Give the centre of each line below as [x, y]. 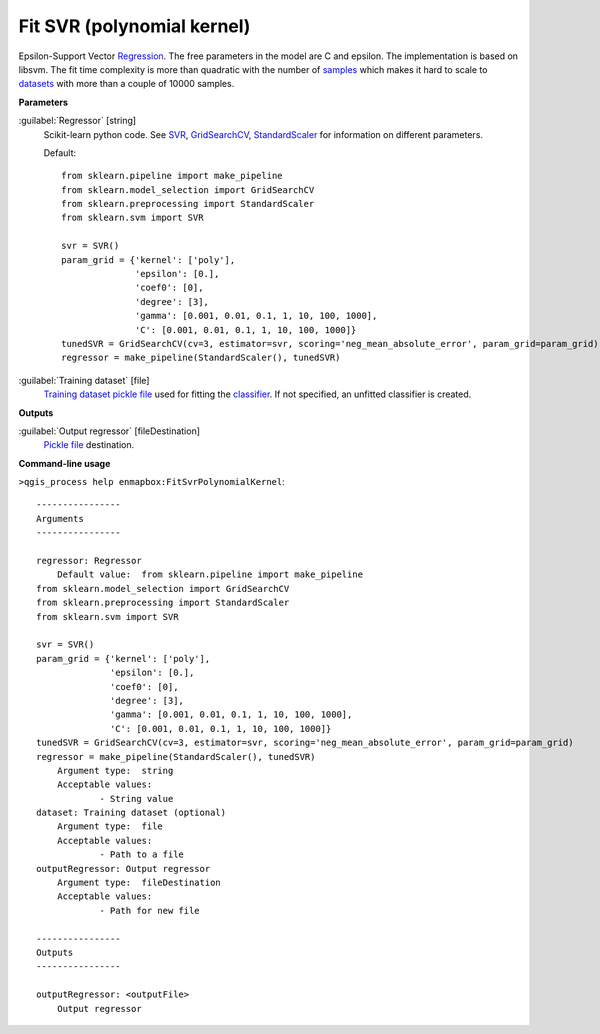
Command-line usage [64, 463]
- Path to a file [142, 854]
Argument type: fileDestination [139, 883]
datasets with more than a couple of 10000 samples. [126, 84]
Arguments [60, 518]
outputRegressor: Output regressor [123, 868]
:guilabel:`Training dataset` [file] [84, 380]
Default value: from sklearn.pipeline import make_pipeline [210, 574]
